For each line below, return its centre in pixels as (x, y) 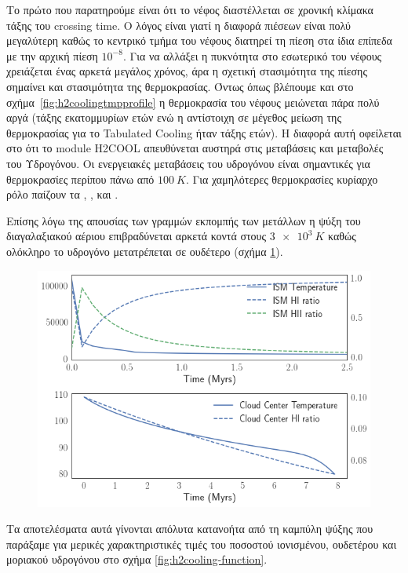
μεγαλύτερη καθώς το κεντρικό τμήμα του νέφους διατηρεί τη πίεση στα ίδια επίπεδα (199, 40)
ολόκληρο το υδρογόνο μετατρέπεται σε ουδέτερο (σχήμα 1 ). (145, 251)
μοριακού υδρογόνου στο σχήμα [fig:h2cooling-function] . (137, 559)
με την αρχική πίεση (52, 55)
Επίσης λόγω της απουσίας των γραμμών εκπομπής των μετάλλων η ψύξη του (184, 220)
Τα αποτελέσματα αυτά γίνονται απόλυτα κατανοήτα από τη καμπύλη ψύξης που (190, 529)
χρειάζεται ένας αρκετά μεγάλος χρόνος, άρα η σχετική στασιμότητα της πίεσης (187, 71)
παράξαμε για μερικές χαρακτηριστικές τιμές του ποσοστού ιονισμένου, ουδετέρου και (202, 544)
